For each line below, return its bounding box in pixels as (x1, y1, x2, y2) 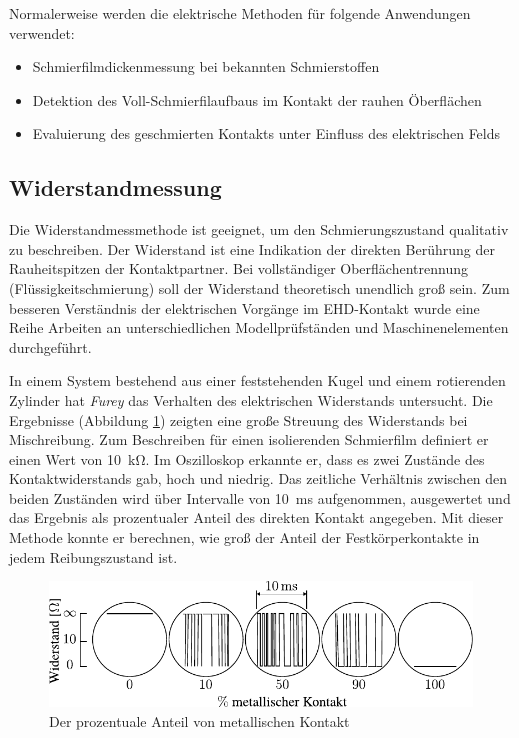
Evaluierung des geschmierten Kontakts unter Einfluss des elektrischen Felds (32, 123, 501, 144)
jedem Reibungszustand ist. (9, 546, 178, 567)
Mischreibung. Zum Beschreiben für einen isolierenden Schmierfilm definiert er (9, 429, 489, 450)
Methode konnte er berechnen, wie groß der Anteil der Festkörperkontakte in (9, 527, 480, 548)
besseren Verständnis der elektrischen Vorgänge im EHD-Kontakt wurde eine (9, 297, 480, 318)
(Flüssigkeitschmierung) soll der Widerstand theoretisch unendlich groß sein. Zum (9, 277, 510, 298)
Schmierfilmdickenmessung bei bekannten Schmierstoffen (32, 56, 380, 77)
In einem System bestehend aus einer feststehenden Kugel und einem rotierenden (9, 370, 506, 391)
